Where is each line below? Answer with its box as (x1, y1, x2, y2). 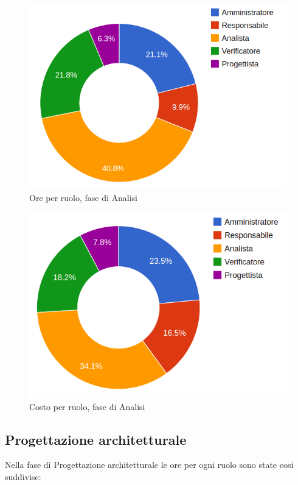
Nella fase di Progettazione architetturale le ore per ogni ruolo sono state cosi (5, 458, 294, 471)
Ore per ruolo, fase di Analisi (29, 191, 138, 204)
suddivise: (5, 470, 41, 483)
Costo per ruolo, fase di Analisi (29, 400, 145, 412)
